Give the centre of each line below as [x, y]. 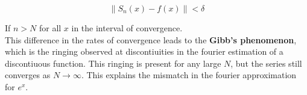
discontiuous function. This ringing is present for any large [113, 63]
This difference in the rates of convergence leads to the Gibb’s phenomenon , [151, 39]
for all [50, 28]
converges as [28, 75]
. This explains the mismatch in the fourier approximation [189, 75]
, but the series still [266, 63]
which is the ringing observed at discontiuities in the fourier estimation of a [144, 51]
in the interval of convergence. [127, 28]
